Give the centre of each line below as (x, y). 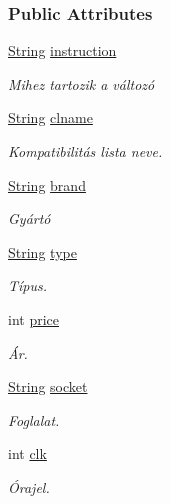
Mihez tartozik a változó (81, 83)
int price (34, 318)
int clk (27, 453)
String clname (50, 117)
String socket (48, 386)
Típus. (28, 285)
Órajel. (29, 486)
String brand (47, 184)
